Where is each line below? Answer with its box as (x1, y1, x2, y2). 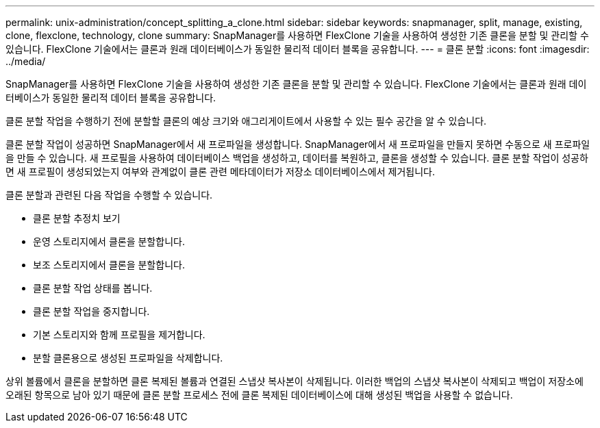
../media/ (5, 55, 46, 67)
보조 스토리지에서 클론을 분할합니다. (33, 259, 185, 270)
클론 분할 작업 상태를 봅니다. (33, 282, 153, 294)
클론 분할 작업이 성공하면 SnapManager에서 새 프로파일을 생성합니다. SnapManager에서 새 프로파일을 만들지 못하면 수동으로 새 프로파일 (5, 138, 590, 150)
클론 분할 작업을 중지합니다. (33, 305, 150, 317)
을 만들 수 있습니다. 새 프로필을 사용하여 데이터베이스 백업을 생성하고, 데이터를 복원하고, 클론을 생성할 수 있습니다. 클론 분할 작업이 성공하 (5, 152, 588, 164)
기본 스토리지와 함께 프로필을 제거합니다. (33, 329, 205, 340)
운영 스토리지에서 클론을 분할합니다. (33, 236, 185, 247)
